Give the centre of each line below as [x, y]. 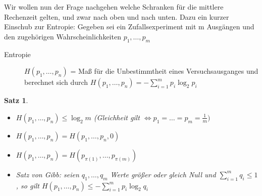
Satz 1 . [16, 100]
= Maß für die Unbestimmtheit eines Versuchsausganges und [164, 71]
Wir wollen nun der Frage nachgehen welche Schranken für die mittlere [114, 7]
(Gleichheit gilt [117, 117]
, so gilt [28, 185]
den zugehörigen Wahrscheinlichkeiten [63, 36]
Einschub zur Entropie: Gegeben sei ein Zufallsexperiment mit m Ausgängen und [129, 27]
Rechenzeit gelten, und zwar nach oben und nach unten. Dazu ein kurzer [117, 16]
